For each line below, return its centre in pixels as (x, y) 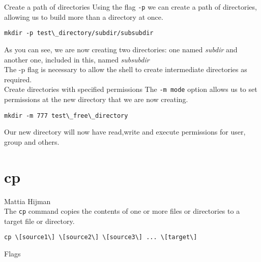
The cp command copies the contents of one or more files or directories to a (122, 211)
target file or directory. (39, 221)
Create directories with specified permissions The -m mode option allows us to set (131, 89)
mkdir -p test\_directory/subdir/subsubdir (79, 33)
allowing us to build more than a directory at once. (84, 17)
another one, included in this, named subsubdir (77, 59)
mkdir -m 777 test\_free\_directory (66, 116)
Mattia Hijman (27, 201)
